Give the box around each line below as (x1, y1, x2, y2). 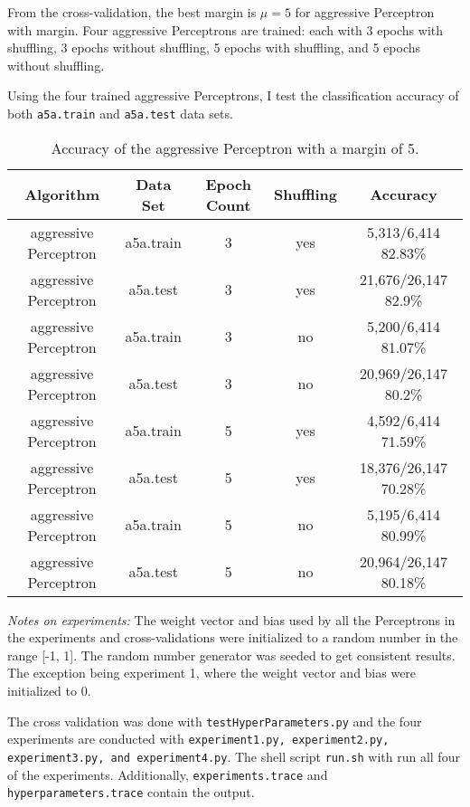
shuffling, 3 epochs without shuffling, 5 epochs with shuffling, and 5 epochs (7, 38, 421, 57)
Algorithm (24, 184, 99, 205)
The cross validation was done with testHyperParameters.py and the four (7, 711, 422, 730)
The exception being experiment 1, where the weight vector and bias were (7, 663, 417, 682)
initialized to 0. (7, 681, 91, 699)
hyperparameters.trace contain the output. (7, 783, 255, 802)
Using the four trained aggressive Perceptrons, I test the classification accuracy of (7, 86, 459, 105)
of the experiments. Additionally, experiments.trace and (7, 764, 328, 783)
